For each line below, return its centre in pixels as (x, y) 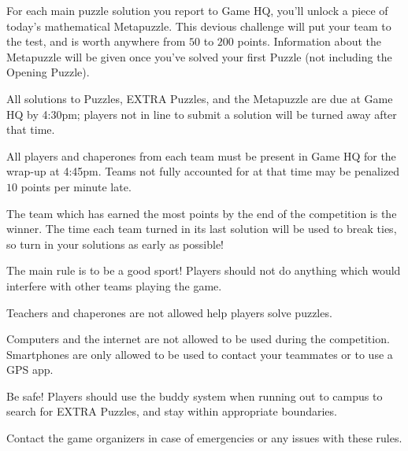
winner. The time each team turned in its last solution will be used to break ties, (202, 229)
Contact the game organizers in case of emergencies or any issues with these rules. (204, 438)
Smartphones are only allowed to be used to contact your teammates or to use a (200, 354)
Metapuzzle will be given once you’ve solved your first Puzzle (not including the (199, 56)
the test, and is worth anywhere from (96, 41)
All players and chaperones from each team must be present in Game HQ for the (201, 155)
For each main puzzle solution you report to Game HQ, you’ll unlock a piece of (197, 10)
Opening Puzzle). (48, 72)
